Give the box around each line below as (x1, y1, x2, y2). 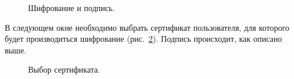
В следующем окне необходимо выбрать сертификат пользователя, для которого (5, 21, 290, 33)
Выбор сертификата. (28, 63, 100, 76)
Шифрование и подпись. (28, 2, 115, 13)
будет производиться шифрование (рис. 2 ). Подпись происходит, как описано (5, 33, 282, 45)
